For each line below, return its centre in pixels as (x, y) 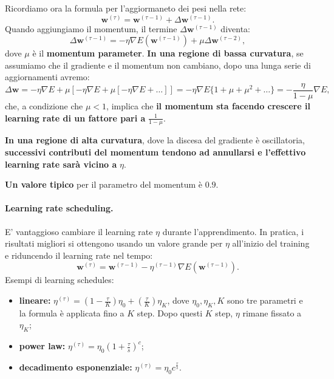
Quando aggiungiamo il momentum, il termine (91, 28)
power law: (42, 346)
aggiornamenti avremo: (47, 77)
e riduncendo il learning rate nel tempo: (79, 255)
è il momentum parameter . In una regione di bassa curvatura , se (168, 53)
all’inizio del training (271, 243)
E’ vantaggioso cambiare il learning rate (79, 231)
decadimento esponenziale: (76, 367)
